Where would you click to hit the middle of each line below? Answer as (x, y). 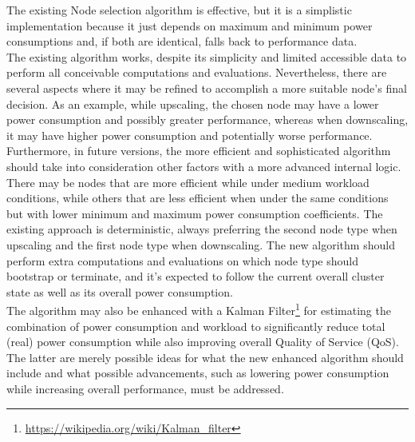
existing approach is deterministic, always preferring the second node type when (202, 229)
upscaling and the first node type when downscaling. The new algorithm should (201, 244)
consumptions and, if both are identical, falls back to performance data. (182, 41)
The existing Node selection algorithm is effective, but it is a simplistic (179, 10)
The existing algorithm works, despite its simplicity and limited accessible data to (207, 56)
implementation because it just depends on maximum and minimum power (190, 25)
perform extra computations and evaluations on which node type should (182, 260)
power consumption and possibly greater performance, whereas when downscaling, (207, 119)
